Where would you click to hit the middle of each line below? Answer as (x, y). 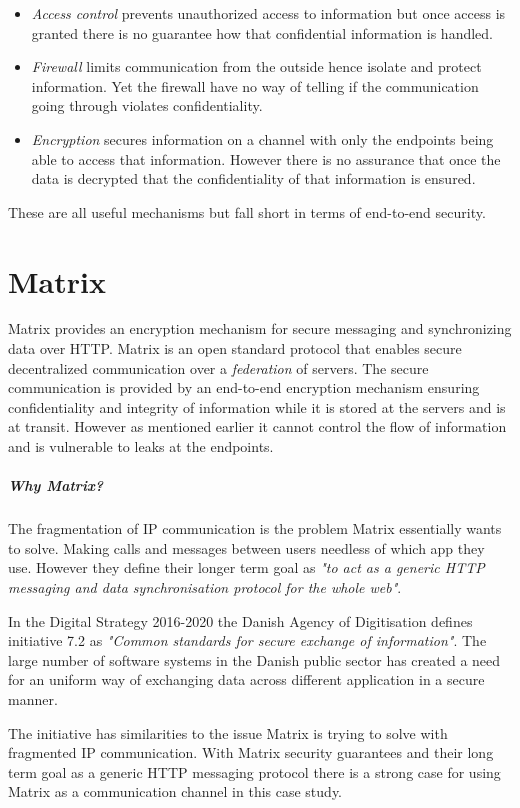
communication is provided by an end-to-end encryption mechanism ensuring (244, 387)
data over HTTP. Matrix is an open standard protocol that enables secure (235, 348)
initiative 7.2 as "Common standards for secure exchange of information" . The (247, 640)
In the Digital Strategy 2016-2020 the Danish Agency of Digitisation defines (240, 620)
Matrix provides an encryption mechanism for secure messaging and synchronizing (260, 328)
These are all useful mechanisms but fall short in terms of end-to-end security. (247, 211)
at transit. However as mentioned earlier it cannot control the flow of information (257, 426)
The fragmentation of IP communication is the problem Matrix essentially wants (255, 528)
